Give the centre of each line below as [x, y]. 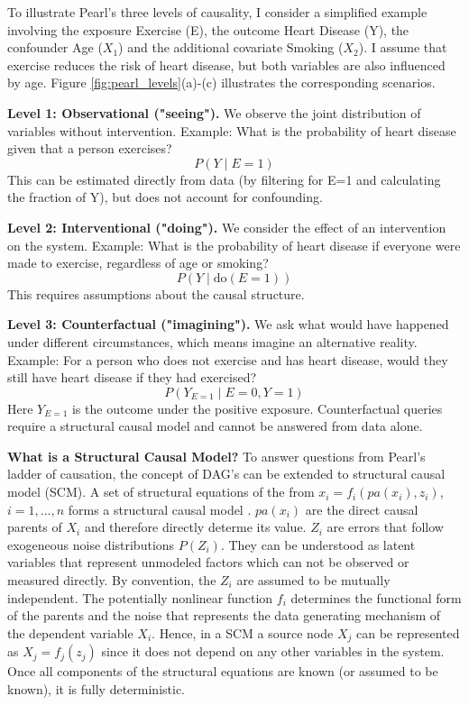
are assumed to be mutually [313, 580]
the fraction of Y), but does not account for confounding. [165, 197]
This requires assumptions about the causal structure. [156, 293]
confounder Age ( [55, 47]
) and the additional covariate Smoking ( [231, 47]
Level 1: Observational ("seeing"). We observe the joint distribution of [214, 112]
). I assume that [403, 47]
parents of [35, 527]
